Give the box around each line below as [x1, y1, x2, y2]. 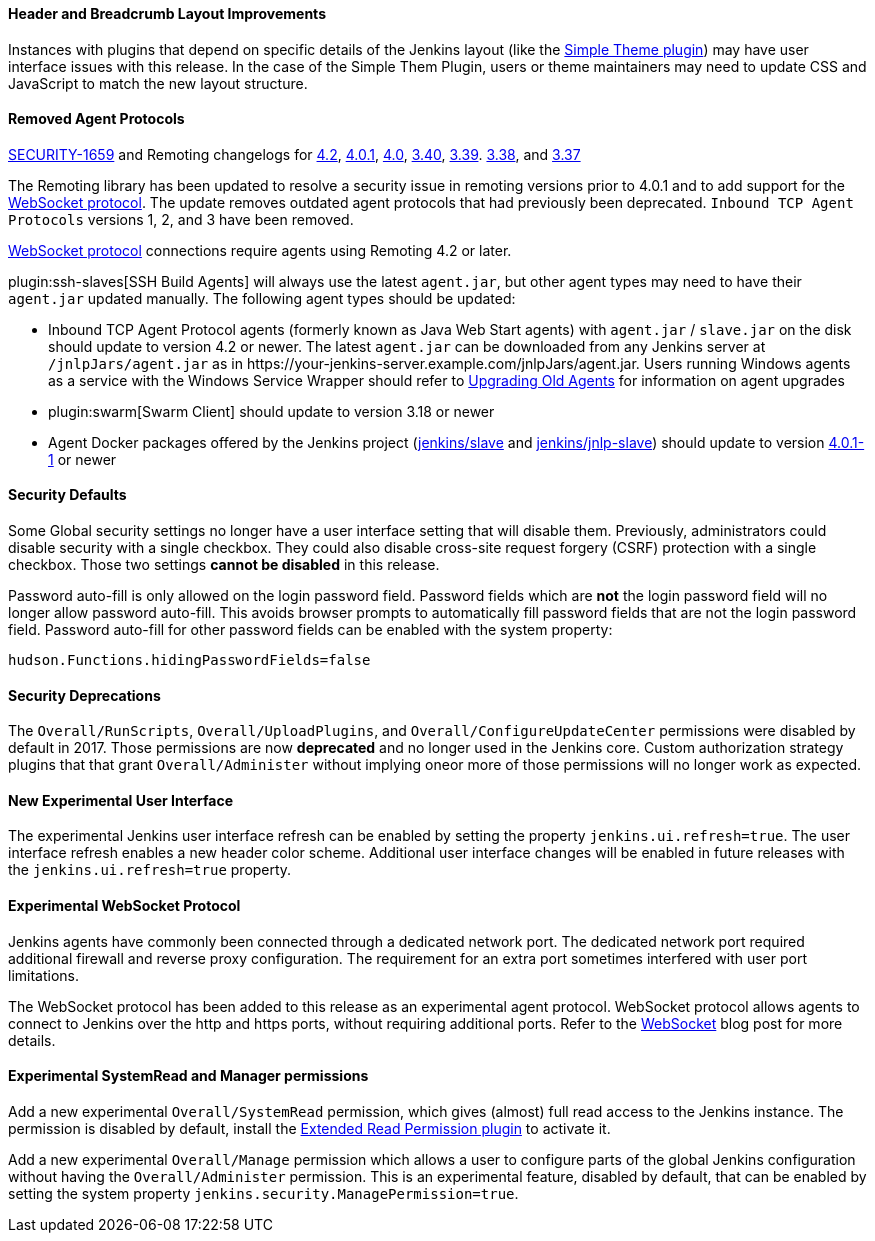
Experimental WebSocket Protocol [8, 897, 241, 915]
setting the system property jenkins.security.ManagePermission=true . [8, 1184, 519, 1202]
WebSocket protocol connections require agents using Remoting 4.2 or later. [8, 241, 512, 259]
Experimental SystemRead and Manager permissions [8, 1067, 369, 1085]
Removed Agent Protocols [8, 110, 185, 128]
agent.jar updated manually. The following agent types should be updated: [8, 289, 516, 307]
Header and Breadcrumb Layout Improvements [8, 5, 326, 22]
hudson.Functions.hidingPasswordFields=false [8, 652, 371, 669]
